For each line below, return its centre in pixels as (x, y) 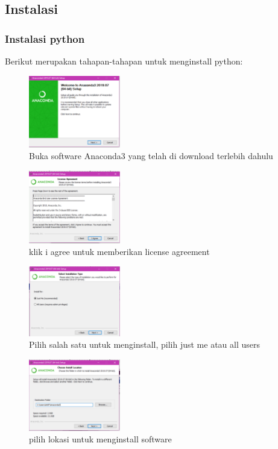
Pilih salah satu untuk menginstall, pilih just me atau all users (145, 344)
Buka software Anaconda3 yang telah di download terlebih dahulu (151, 156)
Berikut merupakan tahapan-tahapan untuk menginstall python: (124, 61)
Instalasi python (45, 38)
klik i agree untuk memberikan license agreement (119, 252)
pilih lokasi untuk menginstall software (100, 439)
